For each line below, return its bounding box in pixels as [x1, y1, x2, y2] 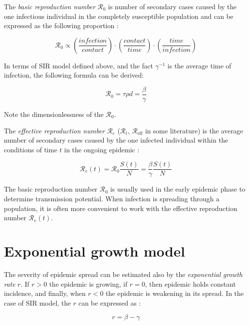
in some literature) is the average [145, 125, 243, 135]
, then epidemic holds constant [145, 278, 236, 289]
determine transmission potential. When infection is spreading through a [4, 194, 219, 204]
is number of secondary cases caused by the [108, 1, 237, 11]
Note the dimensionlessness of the [4, 109, 104, 119]
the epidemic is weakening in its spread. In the [106, 288, 244, 298]
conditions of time [4, 144, 58, 154]
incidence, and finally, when [4, 288, 86, 298]
